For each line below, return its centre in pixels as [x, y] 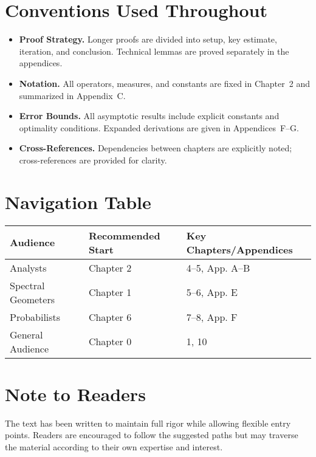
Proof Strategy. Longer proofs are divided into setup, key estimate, [148, 39]
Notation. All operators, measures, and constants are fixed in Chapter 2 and [164, 83]
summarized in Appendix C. [72, 95]
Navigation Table [78, 201]
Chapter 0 [110, 342]
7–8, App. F [212, 317]
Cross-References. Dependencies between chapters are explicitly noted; [156, 148]
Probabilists [35, 317]
